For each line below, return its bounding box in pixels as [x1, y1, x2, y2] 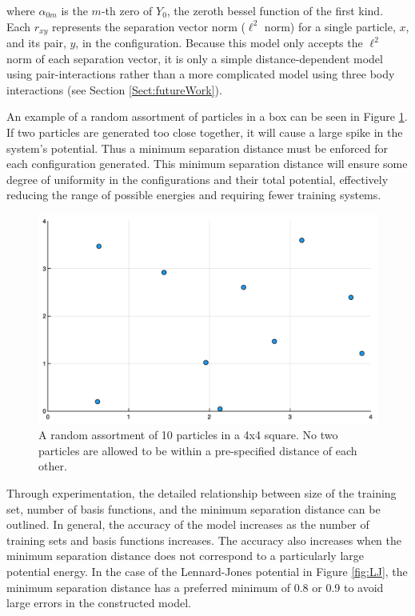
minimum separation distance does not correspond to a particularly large [6, 547, 365, 564]
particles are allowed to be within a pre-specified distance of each [38, 442, 357, 458]
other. [38, 458, 67, 474]
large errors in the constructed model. [6, 594, 191, 611]
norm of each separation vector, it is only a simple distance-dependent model [6, 50, 383, 66]
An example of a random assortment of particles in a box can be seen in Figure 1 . [6, 108, 408, 125]
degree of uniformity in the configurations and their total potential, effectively [6, 170, 389, 187]
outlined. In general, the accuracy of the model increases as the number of [6, 516, 369, 533]
